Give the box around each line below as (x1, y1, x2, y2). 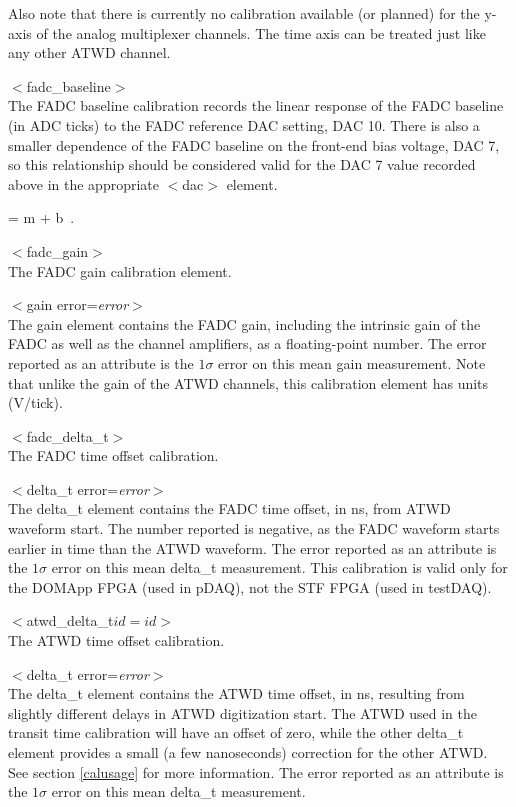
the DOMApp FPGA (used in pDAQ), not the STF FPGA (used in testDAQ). (8, 576, 492, 597)
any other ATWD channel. (8, 42, 171, 63)
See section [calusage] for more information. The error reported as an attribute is (8, 761, 504, 782)
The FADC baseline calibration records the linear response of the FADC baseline (8, 95, 504, 116)
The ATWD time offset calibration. (8, 630, 225, 651)
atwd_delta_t (26, 610, 114, 631)
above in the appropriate (8, 173, 159, 194)
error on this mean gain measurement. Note (218, 352, 486, 373)
